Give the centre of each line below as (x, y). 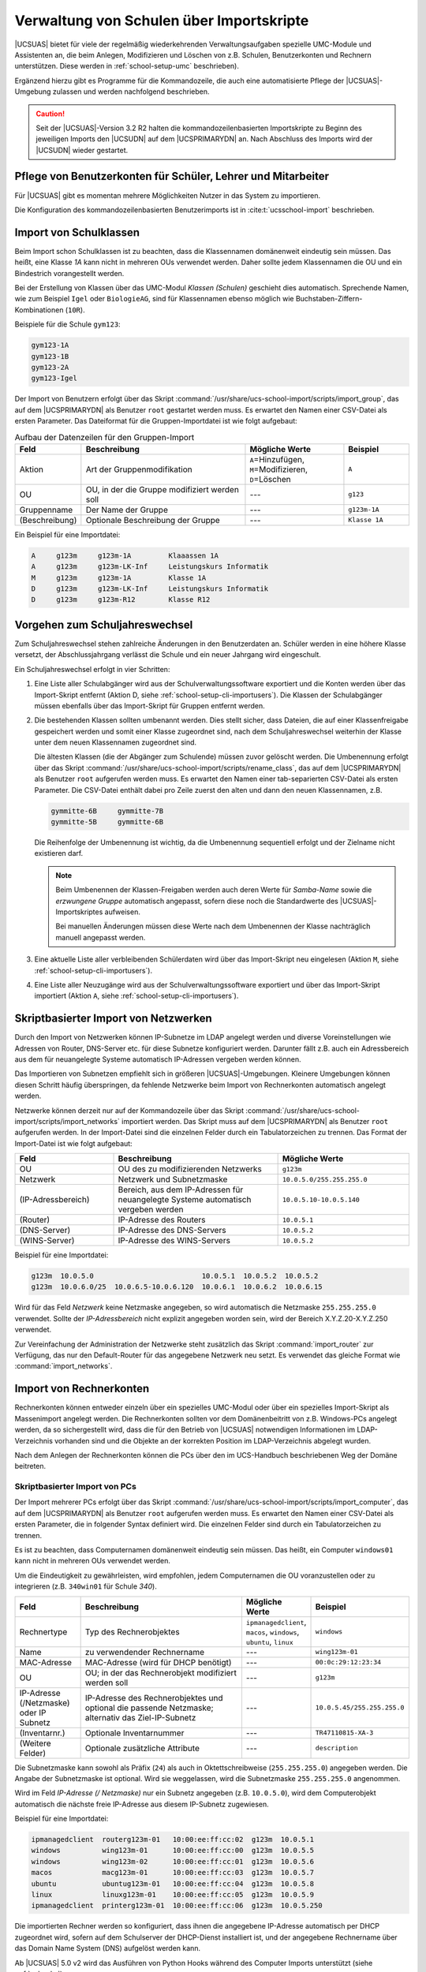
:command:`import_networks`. (64, 1366)
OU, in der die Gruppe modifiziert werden (163, 489)
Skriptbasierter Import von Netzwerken (113, 1019)
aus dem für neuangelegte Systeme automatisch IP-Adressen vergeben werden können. (158, 1059)
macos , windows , (273, 1631)
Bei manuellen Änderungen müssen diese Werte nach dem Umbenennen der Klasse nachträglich (213, 926)
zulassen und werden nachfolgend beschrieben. (131, 92)
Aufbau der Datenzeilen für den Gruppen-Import (105, 437)
